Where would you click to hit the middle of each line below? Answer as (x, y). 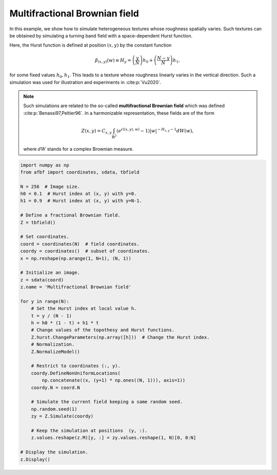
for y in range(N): (45, 301)
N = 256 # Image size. (50, 186)
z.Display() (35, 459)
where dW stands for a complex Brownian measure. (78, 149)
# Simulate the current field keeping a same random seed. (107, 402)
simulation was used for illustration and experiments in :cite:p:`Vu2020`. (85, 82)
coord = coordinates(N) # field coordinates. (80, 244)
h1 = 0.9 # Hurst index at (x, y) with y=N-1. (81, 201)
